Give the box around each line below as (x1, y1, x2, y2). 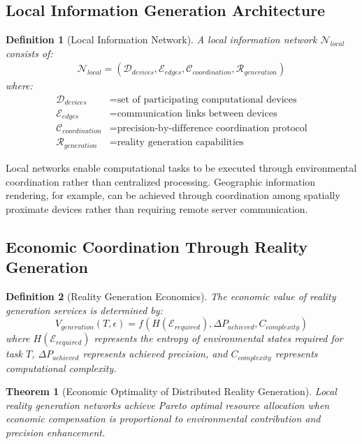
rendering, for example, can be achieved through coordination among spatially (6, 188, 340, 202)
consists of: (6, 45, 53, 60)
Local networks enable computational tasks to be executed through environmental (6, 160, 357, 175)
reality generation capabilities (117, 138, 244, 148)
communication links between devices (117, 108, 277, 119)
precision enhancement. (6, 424, 106, 439)
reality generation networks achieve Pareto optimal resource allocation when (6, 397, 330, 412)
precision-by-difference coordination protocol (117, 124, 307, 133)
